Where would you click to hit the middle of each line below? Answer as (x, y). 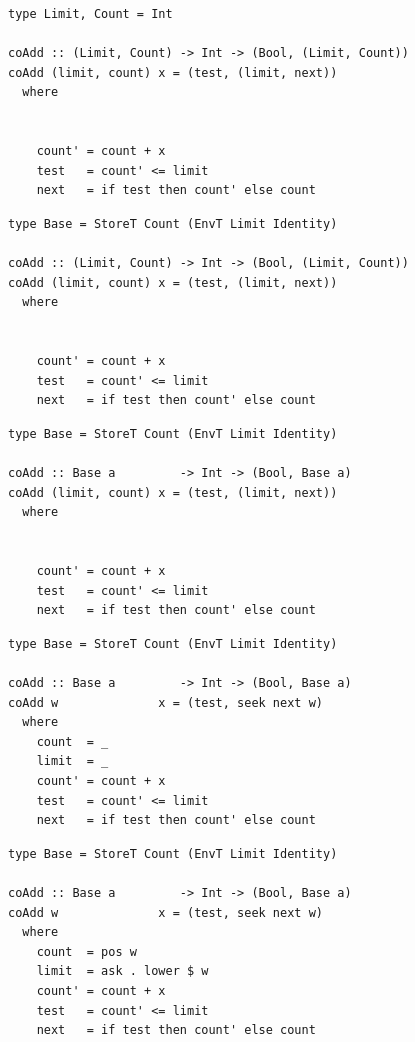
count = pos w (86, 951)
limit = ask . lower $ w (122, 971)
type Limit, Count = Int (90, 14)
